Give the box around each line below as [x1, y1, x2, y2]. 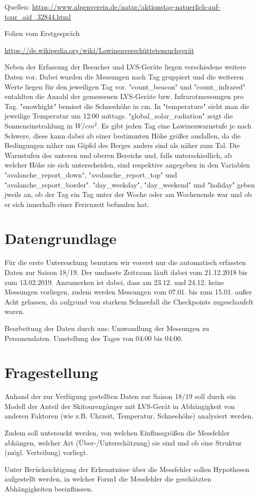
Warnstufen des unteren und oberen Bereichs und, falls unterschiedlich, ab [4, 149, 232, 160]
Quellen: [4, 1, 30, 11]
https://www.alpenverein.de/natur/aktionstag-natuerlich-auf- [32, 1, 220, 11]
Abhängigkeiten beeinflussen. [4, 483, 93, 494]
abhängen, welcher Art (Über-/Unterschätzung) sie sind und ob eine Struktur [4, 437, 242, 447]
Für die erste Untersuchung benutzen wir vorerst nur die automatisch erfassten [4, 257, 246, 267]
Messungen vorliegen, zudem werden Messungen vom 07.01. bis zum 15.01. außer [4, 286, 252, 297]
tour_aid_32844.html [4, 11, 71, 21]
